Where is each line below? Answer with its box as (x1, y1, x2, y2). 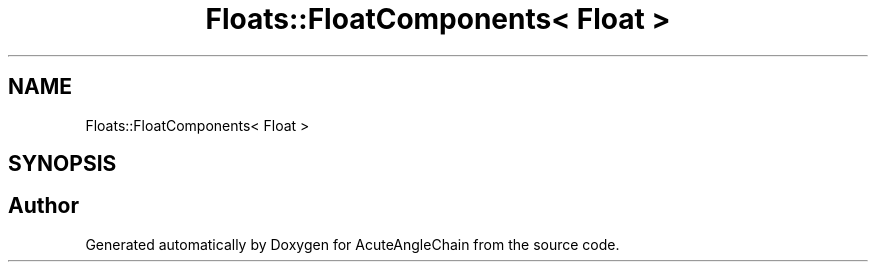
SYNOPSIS (8, 151, 117, 177)
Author (8, 193, 79, 219)
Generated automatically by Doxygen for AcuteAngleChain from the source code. (85, 235, 620, 253)
